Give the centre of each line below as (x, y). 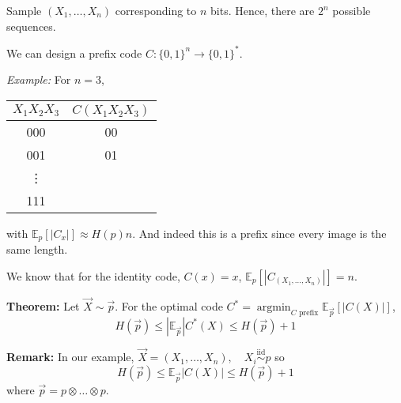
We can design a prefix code (74, 53)
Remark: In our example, (70, 357)
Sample (24, 10)
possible (352, 10)
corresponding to (156, 10)
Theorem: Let (43, 306)
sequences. (31, 26)
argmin (274, 308)
